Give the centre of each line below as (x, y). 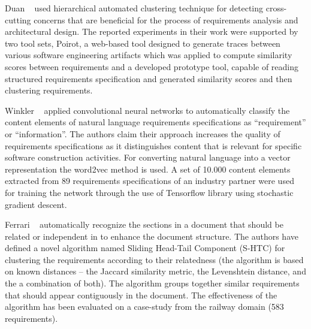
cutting (18, 19)
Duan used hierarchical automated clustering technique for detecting (134, 8)
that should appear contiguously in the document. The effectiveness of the (141, 295)
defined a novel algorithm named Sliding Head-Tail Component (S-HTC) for (145, 248)
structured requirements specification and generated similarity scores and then (149, 78)
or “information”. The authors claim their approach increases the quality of (143, 133)
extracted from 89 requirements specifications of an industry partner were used (150, 181)
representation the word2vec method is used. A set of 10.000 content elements (148, 169)
